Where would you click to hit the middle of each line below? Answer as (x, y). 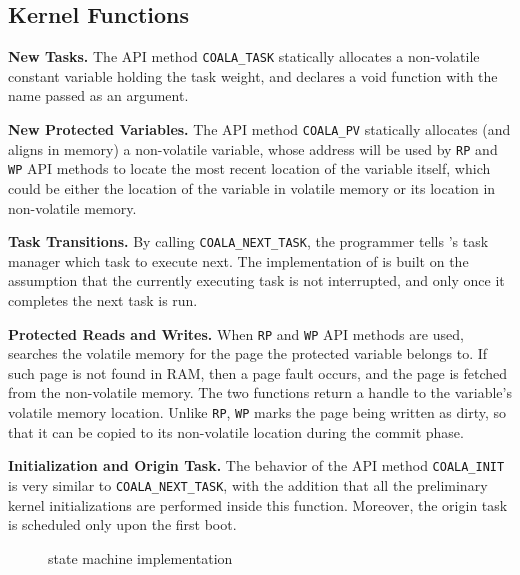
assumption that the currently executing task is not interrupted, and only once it (256, 280)
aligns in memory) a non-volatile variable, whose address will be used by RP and (253, 148)
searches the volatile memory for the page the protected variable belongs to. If (248, 353)
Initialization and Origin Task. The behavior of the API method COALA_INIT (256, 465)
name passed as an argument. (98, 95)
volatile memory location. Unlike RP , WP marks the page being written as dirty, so (257, 412)
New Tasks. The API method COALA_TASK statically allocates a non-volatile (244, 56)
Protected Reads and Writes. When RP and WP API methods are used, (236, 333)
